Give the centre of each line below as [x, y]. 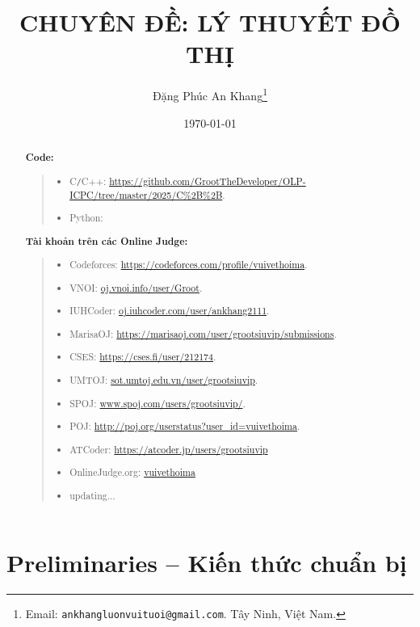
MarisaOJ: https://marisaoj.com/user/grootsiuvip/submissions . [203, 333]
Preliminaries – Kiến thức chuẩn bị [207, 563]
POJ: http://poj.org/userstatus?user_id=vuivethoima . [185, 426]
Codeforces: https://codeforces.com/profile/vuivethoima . [189, 265]
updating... [92, 495]
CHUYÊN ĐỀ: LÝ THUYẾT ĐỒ [210, 22]
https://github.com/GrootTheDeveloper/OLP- [208, 181]
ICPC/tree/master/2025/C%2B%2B [146, 194]
